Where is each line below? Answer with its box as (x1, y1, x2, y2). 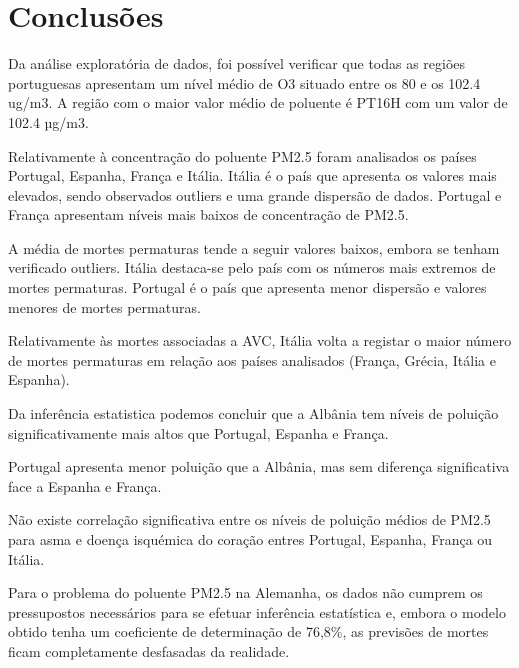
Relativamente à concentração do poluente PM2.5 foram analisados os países (8, 145, 477, 166)
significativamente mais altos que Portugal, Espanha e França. (8, 422, 389, 443)
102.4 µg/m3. (8, 111, 89, 132)
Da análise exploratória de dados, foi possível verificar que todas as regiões (8, 53, 466, 74)
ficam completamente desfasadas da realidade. (8, 640, 290, 661)
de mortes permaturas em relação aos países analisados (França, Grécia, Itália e (8, 349, 496, 370)
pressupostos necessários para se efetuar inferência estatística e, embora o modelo (8, 601, 506, 622)
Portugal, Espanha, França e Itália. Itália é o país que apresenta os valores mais (8, 165, 497, 186)
